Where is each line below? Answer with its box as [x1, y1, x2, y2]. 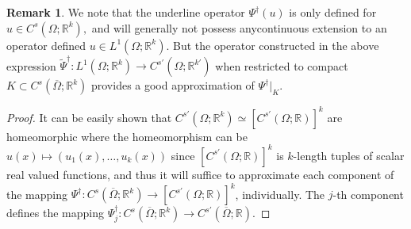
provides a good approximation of [90, 77, 255, 94]
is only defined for [289, 4, 377, 20]
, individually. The [235, 185, 325, 201]
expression [6, 57, 56, 74]
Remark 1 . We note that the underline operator [6, 4, 245, 20]
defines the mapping [6, 204, 104, 220]
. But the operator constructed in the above [166, 36, 379, 53]
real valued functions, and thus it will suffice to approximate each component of [6, 166, 394, 182]
